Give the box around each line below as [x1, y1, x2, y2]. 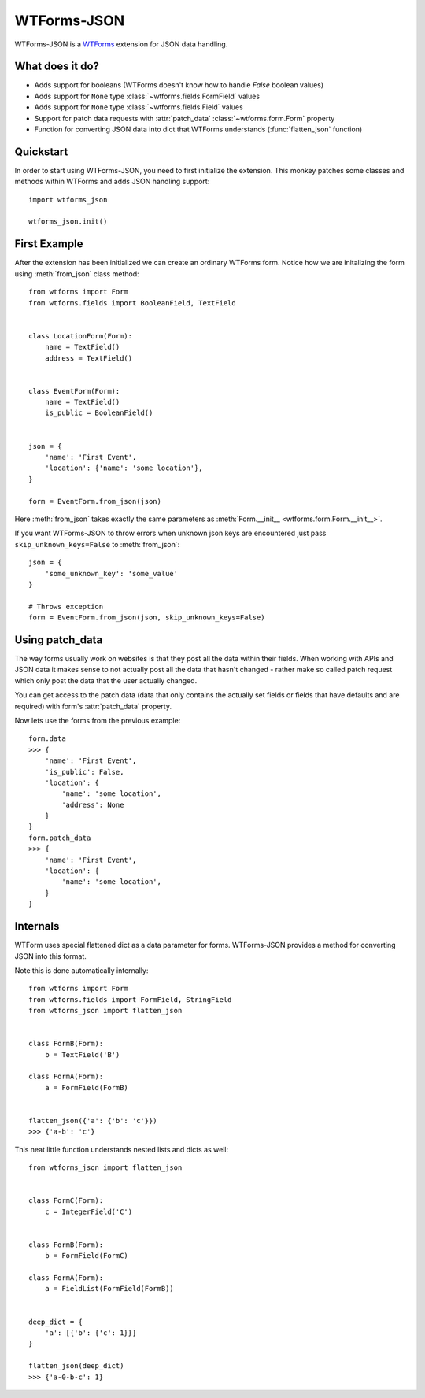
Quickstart [14, 145, 68, 158]
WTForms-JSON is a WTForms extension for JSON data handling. [14, 39, 228, 49]
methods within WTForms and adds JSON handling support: [14, 177, 210, 187]
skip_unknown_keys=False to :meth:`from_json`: [14, 539, 180, 549]
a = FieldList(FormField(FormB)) [44, 1284, 175, 1293]
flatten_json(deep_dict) [28, 1362, 124, 1370]
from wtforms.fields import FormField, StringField [28, 995, 232, 1004]
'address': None [61, 800, 124, 809]
